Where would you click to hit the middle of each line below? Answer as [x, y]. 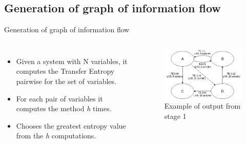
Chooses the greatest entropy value [71, 125]
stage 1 [175, 116]
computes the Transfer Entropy [65, 71]
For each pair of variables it [59, 98]
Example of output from [202, 106]
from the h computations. [56, 136]
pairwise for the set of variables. [66, 81]
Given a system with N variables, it [72, 61]
